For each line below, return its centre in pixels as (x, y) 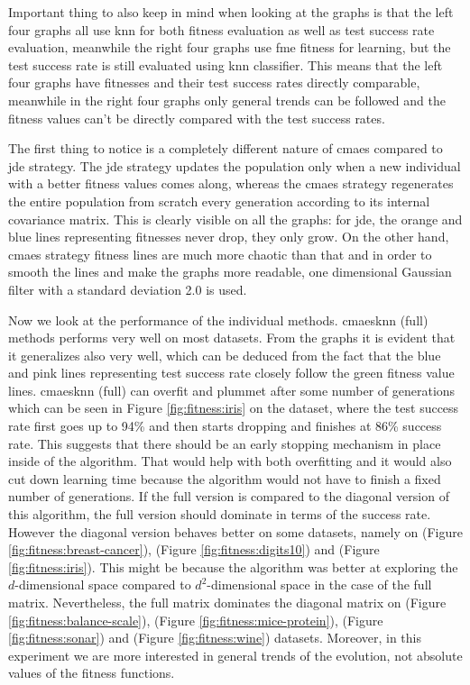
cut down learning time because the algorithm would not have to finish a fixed (225, 478)
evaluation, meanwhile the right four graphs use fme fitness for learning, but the (230, 47)
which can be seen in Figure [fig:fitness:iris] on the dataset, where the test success (234, 408)
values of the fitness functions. (92, 673)
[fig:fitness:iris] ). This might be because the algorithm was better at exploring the (233, 566)
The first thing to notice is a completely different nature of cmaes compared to (226, 148)
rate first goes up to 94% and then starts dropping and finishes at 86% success (225, 426)
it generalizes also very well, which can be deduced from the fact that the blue (225, 355)
